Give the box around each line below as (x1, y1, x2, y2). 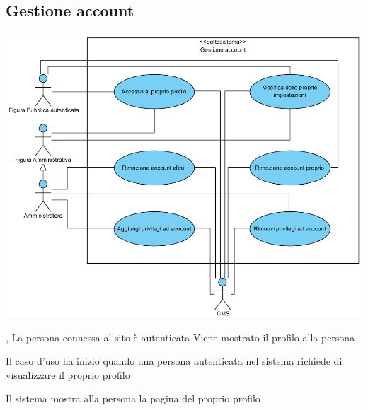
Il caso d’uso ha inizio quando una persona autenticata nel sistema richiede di (6, 353, 343, 368)
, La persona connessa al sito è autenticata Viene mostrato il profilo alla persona (6, 329, 355, 344)
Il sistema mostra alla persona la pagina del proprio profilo (6, 391, 260, 406)
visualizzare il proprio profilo (6, 367, 130, 382)
